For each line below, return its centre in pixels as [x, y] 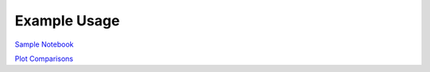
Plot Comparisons [44, 59]
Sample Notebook [44, 44]
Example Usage [67, 21]
